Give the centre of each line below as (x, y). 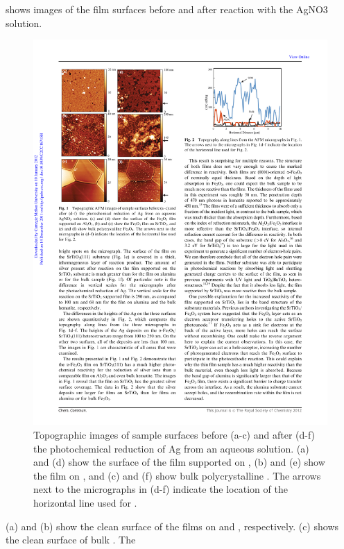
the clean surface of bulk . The (71, 540)
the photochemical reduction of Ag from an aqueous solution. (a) (171, 448)
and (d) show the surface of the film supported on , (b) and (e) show (179, 462)
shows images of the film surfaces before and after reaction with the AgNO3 (167, 9)
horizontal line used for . (85, 502)
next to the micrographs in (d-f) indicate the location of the (161, 489)
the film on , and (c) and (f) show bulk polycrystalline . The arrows (177, 475)
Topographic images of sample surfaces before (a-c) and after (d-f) (174, 434)
